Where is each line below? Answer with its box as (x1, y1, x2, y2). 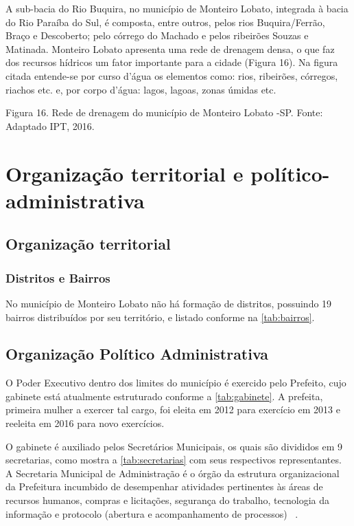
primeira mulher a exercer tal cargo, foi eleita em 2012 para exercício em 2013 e (5, 402, 340, 417)
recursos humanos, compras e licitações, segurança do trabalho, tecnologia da (5, 493, 329, 507)
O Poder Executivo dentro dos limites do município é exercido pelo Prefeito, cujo (5, 375, 346, 390)
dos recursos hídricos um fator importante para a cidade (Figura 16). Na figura (5, 55, 338, 69)
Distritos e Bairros (5, 269, 110, 286)
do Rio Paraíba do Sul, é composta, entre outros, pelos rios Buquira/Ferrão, (5, 14, 325, 29)
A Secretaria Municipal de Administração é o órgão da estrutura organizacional (5, 465, 340, 480)
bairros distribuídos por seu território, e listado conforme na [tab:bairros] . (5, 309, 315, 324)
